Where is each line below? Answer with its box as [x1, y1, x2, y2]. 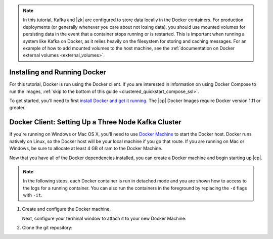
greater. [9, 105, 26, 111]
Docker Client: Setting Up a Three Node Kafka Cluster [9, 118, 181, 126]
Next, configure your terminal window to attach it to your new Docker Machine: [22, 215, 187, 221]
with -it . [23, 192, 42, 198]
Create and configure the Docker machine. [22, 206, 111, 212]
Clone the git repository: [22, 225, 73, 231]
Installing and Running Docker [9, 68, 106, 77]
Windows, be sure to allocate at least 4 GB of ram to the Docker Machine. [9, 146, 163, 152]
